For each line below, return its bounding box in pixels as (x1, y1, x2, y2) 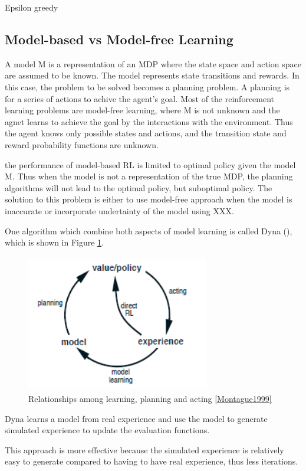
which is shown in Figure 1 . (5, 236, 104, 248)
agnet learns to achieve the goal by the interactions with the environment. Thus (5, 115, 293, 127)
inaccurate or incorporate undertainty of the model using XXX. (5, 204, 234, 217)
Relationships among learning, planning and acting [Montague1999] (28, 392, 272, 405)
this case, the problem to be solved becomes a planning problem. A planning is (5, 80, 290, 93)
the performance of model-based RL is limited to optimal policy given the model (5, 158, 296, 171)
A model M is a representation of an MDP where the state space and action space (5, 57, 301, 70)
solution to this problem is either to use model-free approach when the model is (5, 193, 292, 205)
